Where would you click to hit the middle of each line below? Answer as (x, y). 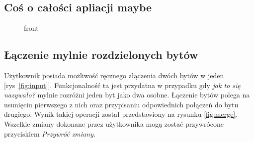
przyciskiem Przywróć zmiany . (50, 133)
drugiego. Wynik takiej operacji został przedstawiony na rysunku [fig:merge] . (121, 114)
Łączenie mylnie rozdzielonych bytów (101, 55)
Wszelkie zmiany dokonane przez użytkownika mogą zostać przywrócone (114, 123)
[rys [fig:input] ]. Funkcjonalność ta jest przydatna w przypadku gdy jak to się (122, 85)
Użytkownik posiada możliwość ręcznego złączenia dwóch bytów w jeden (114, 75)
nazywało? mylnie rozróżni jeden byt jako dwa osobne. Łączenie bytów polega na (127, 95)
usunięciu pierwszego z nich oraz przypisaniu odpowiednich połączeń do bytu (121, 104)
